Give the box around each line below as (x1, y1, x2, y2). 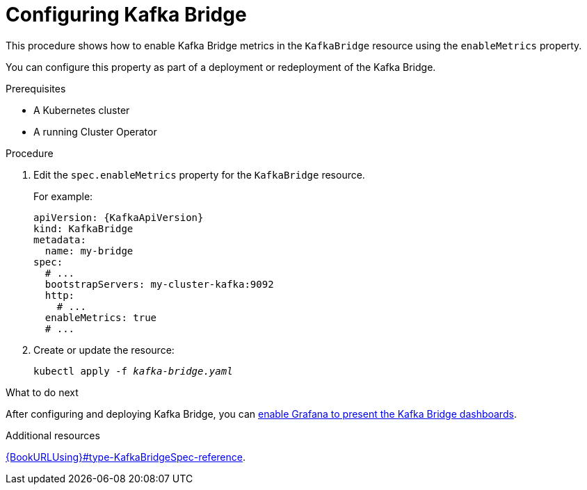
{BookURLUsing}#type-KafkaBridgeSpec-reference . (6, 450, 246, 463)
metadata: (33, 234, 86, 245)
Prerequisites (6, 82, 66, 95)
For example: (33, 190, 93, 202)
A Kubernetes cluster (33, 104, 130, 116)
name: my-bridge (45, 245, 134, 256)
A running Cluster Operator (33, 125, 157, 138)
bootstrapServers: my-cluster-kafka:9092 (45, 278, 274, 290)
